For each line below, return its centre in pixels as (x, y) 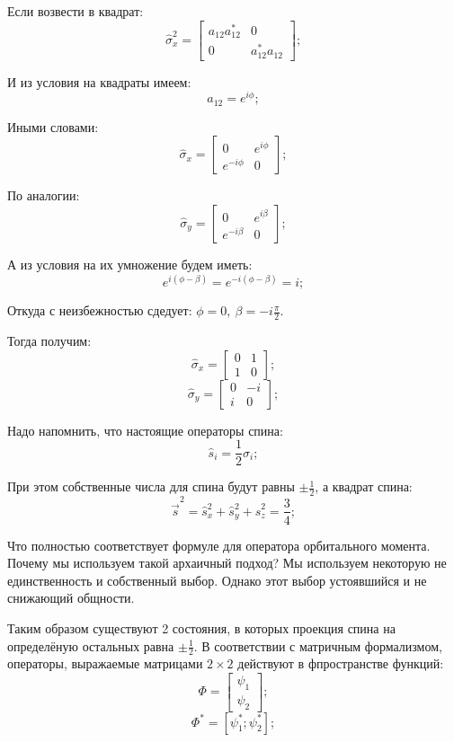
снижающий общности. (71, 598)
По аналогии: (44, 195)
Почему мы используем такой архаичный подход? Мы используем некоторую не (227, 563)
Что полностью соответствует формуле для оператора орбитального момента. (219, 545)
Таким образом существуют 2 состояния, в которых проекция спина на (201, 627)
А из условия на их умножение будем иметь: (130, 265)
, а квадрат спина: (364, 486)
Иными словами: (53, 126)
